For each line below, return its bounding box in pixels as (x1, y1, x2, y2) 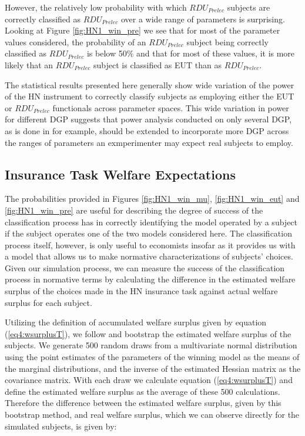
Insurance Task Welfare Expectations (5, 165, 236, 183)
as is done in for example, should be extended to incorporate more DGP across (5, 124, 289, 137)
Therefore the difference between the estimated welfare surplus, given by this (5, 397, 281, 409)
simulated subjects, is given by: (5, 420, 117, 432)
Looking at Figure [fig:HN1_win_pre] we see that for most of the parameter (5, 24, 280, 36)
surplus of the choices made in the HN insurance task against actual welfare (5, 285, 278, 297)
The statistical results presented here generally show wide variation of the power (5, 78, 294, 91)
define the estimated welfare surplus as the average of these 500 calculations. (5, 385, 280, 397)
